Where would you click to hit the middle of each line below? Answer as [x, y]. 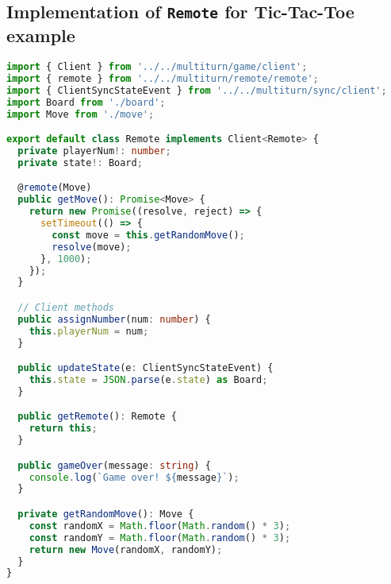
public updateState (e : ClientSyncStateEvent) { [146, 368]
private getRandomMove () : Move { [106, 514]
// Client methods [66, 308]
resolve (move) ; [92, 247]
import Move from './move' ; [80, 114]
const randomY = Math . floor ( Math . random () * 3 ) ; [160, 538]
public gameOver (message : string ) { [114, 465]
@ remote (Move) [55, 188]
